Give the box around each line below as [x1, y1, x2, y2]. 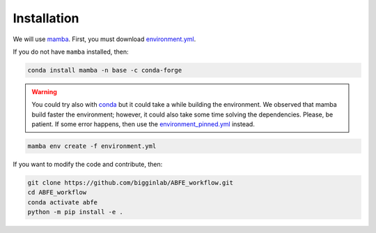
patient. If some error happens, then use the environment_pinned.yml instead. [31, 120, 256, 128]
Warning [31, 87, 57, 96]
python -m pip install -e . [27, 208, 123, 216]
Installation [13, 10, 79, 26]
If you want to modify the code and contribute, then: [13, 160, 163, 169]
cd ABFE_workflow [27, 188, 87, 197]
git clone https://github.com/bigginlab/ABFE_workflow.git [27, 179, 233, 187]
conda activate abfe [27, 198, 97, 206]
